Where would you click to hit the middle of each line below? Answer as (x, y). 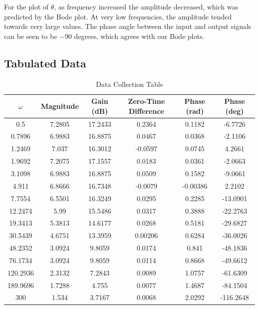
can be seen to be (31, 36)
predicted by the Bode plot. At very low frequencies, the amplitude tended (118, 16)
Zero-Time (146, 101)
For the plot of (26, 6)
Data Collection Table (129, 84)
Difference (146, 111)
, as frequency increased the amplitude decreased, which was (146, 6)
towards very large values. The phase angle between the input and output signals (128, 26)
